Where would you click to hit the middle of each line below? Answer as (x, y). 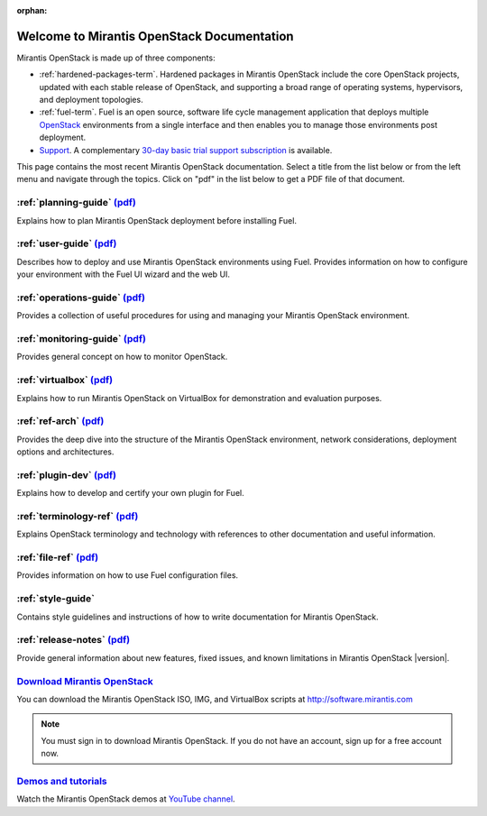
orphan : (32, 10)
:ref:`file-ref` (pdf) (58, 557)
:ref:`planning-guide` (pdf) (77, 203)
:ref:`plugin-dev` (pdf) (67, 475)
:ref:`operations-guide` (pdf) (81, 298)
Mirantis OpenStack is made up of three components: (116, 58)
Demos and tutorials (62, 781)
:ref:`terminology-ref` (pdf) (78, 516)
